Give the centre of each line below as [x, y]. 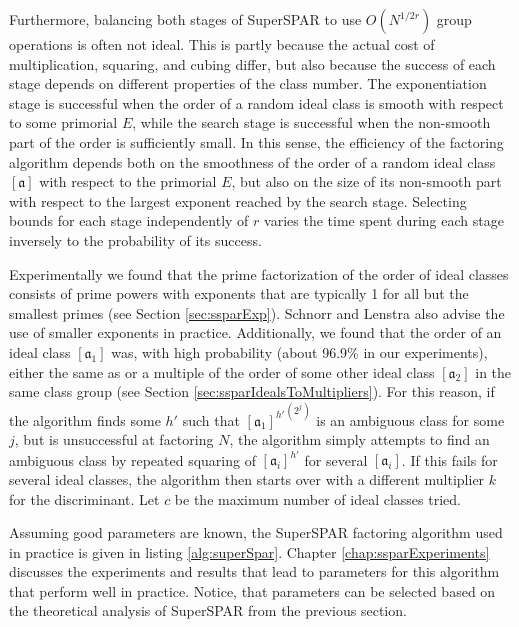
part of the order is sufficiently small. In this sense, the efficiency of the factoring [256, 141]
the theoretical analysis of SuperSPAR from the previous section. [208, 610]
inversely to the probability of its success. [135, 239]
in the [493, 371]
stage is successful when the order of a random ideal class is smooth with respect [256, 102]
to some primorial [63, 122]
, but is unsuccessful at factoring [114, 439]
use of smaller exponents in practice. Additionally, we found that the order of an [255, 332]
